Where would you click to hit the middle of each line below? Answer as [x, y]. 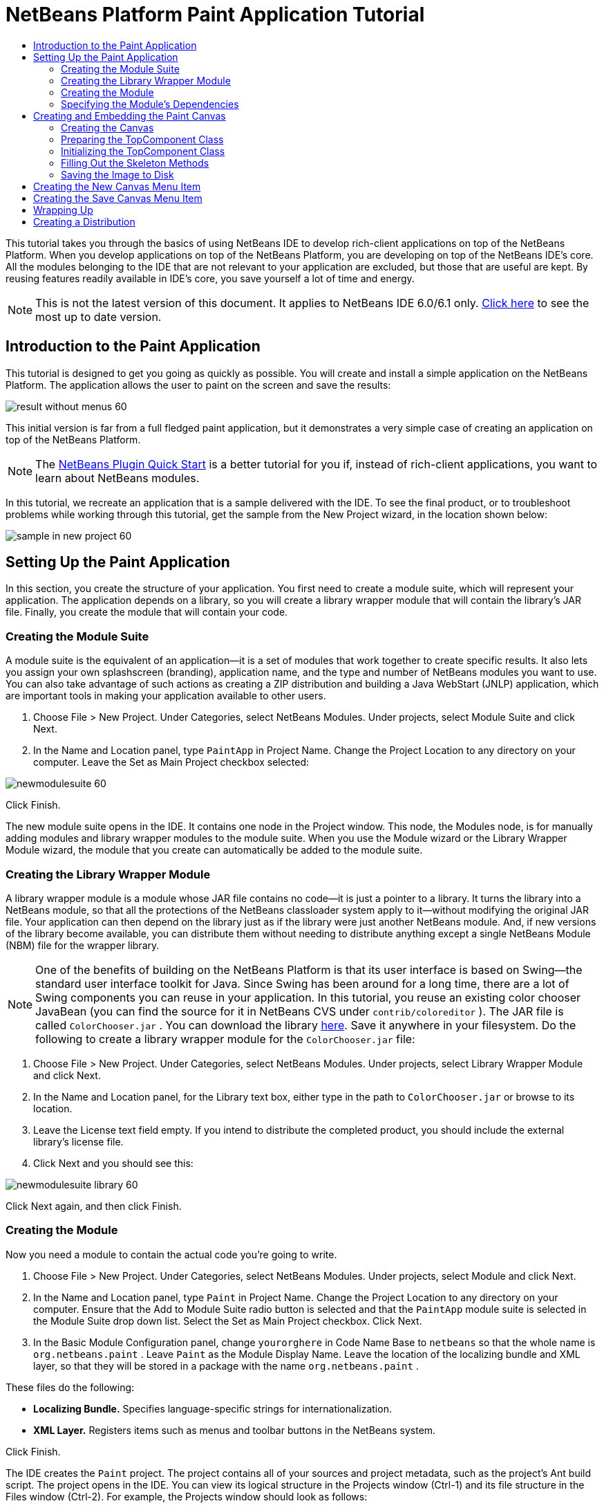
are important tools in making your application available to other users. [166, 696]
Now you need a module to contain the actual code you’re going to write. [171, 1254]
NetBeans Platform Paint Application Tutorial [215, 15]
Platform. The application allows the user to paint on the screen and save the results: [198, 385]
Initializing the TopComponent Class [143, 151]
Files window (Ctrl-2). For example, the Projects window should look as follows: [187, 1496]
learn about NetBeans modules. [117, 478]
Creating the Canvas [107, 127]
